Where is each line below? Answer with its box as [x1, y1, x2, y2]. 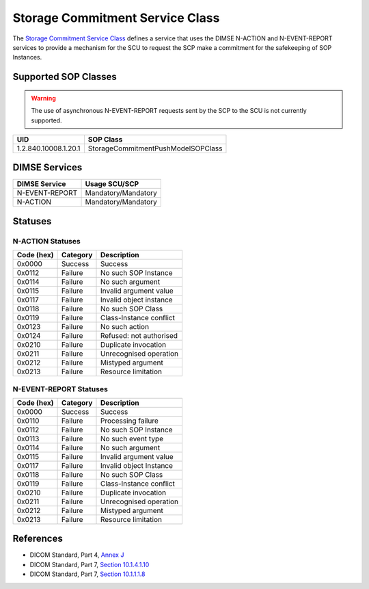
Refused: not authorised [100, 331, 178, 341]
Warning [31, 94, 56, 102]
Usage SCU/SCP [85, 179, 139, 189]
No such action [100, 322, 150, 332]
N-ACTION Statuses [12, 236, 81, 246]
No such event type [100, 434, 164, 443]
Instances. [12, 53, 42, 62]
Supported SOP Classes [12, 71, 118, 83]
